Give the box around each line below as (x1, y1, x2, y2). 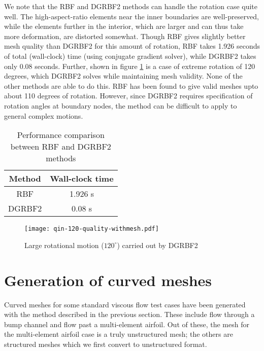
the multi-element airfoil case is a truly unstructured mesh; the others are (4, 329, 233, 339)
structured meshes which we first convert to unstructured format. (4, 338, 207, 349)
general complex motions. (4, 110, 83, 121)
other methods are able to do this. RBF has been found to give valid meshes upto (4, 80, 258, 91)
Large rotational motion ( (24, 239, 104, 250)
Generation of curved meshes (4, 269, 212, 290)
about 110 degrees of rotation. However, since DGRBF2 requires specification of (4, 90, 253, 101)
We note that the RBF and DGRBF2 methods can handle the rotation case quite (4, 1, 258, 11)
